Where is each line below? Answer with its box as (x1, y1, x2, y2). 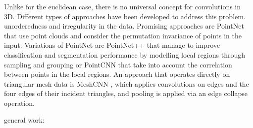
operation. (4, 97, 35, 108)
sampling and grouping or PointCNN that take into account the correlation (4, 59, 232, 69)
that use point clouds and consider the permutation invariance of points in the (4, 30, 242, 40)
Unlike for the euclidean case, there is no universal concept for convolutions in (4, 1, 241, 11)
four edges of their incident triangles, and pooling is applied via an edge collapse (4, 88, 248, 98)
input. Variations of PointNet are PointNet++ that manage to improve (4, 40, 220, 50)
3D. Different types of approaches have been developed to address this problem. (4, 11, 246, 21)
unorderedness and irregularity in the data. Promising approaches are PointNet (4, 21, 244, 31)
